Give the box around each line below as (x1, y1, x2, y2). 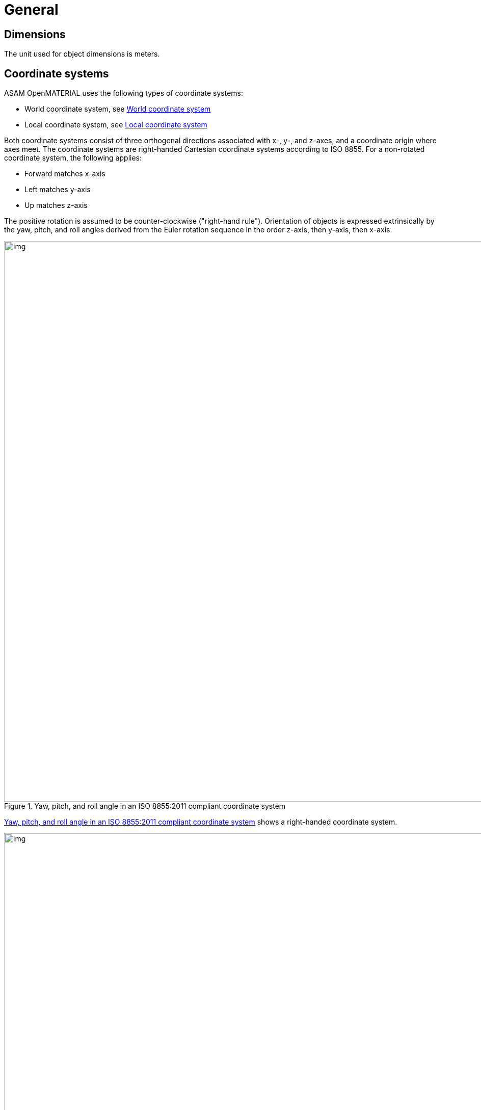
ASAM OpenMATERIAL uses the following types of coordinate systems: (4, 89, 243, 98)
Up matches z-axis (24, 201, 88, 210)
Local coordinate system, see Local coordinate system (24, 120, 207, 129)
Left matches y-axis (24, 185, 91, 194)
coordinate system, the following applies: (4, 153, 142, 163)
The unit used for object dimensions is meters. (4, 49, 160, 59)
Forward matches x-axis (24, 169, 105, 178)
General (4, 1, 59, 18)
